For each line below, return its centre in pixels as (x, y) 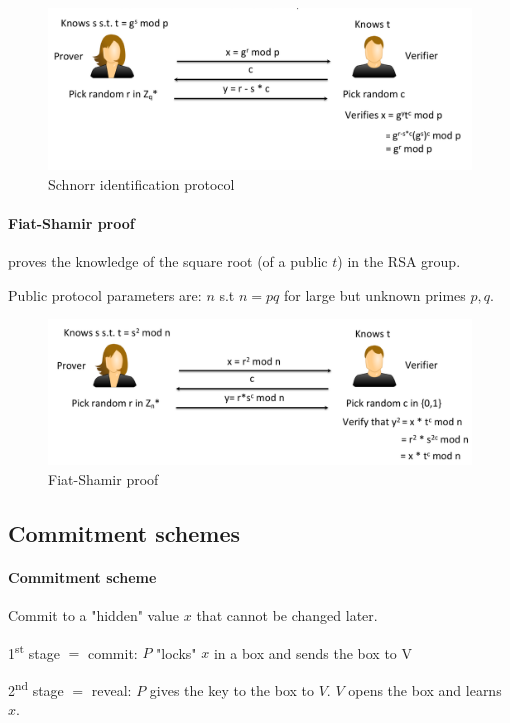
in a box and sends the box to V (313, 652)
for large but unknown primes (375, 294)
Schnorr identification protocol (141, 183)
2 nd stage (36, 688)
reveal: (111, 689)
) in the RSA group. (399, 261)
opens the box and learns (425, 689)
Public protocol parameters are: (105, 294)
